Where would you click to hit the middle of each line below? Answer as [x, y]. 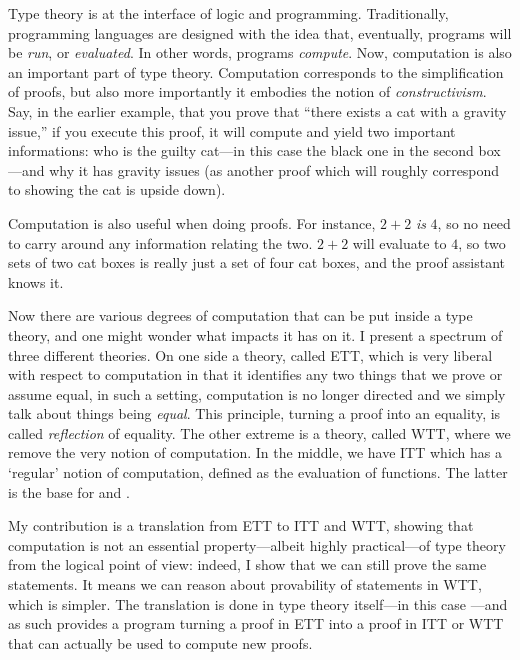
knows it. [36, 281]
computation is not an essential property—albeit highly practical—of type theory [257, 544]
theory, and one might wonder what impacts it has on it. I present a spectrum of [255, 334]
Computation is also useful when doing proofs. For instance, [192, 222]
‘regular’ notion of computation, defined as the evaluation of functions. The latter [258, 472]
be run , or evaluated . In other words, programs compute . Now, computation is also [260, 52]
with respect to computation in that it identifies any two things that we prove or [255, 374]
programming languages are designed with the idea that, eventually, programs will [260, 32]
